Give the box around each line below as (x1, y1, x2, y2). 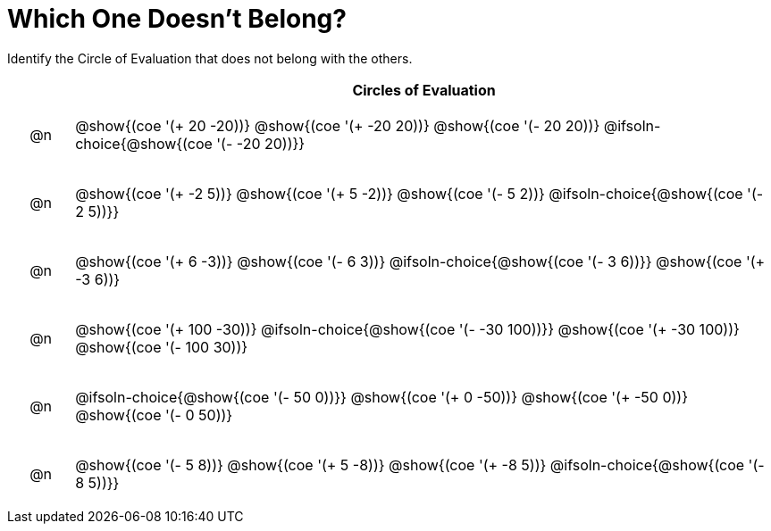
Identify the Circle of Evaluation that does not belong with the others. (7, 50, 413, 66)
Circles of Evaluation (352, 80, 496, 99)
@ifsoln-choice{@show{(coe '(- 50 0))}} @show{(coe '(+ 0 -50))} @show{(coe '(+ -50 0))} (75, 387, 689, 406)
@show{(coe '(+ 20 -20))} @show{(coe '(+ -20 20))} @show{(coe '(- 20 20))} (75, 116, 600, 135)
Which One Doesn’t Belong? (7, 4, 347, 34)
